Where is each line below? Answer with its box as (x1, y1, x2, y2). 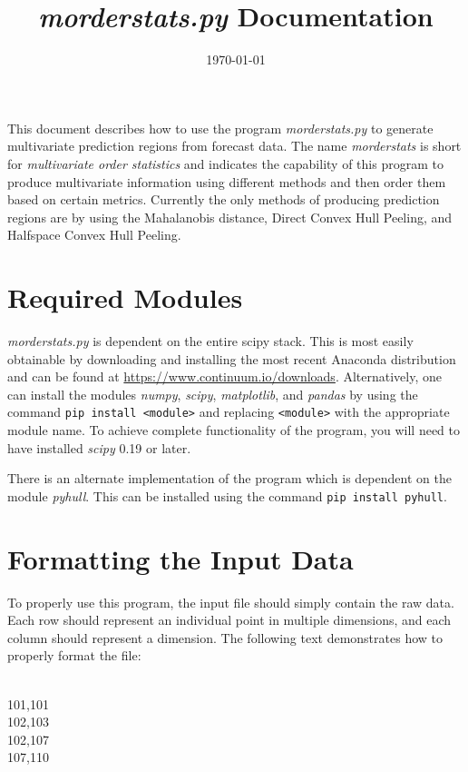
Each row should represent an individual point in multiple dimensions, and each (7, 610, 452, 629)
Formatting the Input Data (7, 539, 354, 577)
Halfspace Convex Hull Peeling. (7, 225, 181, 244)
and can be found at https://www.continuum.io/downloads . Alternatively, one (7, 367, 443, 386)
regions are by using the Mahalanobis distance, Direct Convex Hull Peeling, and (7, 207, 453, 226)
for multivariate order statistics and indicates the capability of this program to (7, 153, 444, 173)
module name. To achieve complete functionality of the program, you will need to (7, 421, 461, 440)
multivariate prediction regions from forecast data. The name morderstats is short (7, 136, 462, 155)
